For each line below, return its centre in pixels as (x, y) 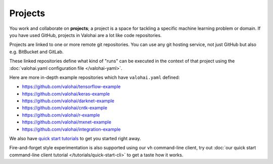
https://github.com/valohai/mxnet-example (66, 122)
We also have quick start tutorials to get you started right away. (75, 139)
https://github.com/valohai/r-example (61, 115)
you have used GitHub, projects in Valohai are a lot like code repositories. (85, 35)
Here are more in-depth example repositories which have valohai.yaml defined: (95, 77)
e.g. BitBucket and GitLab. (36, 52)
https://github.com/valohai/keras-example (66, 94)
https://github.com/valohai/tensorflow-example (71, 87)
